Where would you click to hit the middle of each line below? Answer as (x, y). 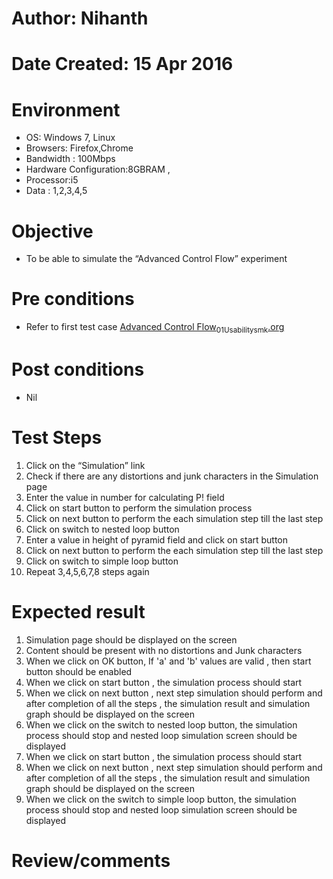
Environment (66, 109)
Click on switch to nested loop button (102, 529)
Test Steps (57, 438)
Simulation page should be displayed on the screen (131, 639)
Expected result (78, 612)
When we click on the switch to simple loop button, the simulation (161, 799)
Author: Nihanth (80, 18)
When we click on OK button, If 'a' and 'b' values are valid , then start (168, 661)
